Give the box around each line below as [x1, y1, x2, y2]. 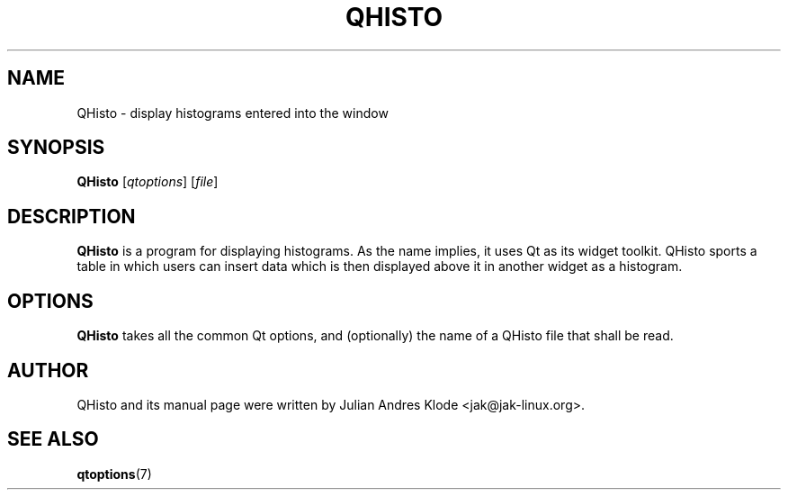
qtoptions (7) [76, 465, 152, 482]
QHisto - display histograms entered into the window [76, 104, 389, 121]
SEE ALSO [7, 428, 99, 451]
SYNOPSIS [7, 136, 105, 159]
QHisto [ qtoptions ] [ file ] [76, 174, 219, 190]
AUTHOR [7, 358, 89, 382]
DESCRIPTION [7, 204, 136, 228]
